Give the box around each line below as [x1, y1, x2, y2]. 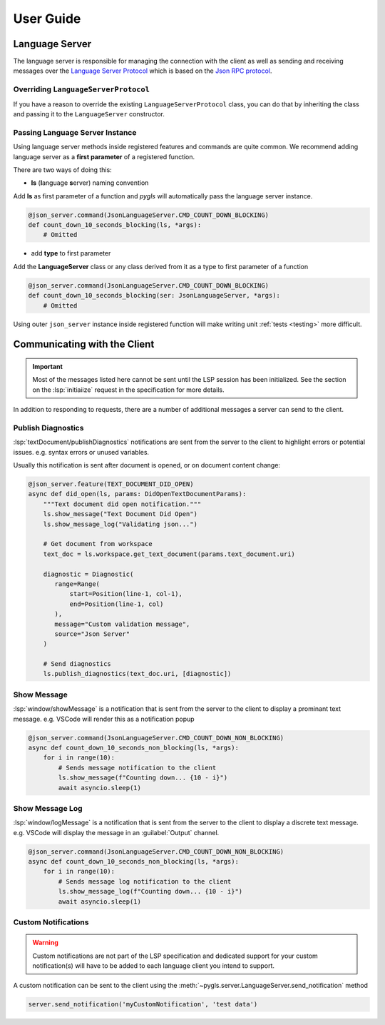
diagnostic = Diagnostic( [43, 570, 134, 578]
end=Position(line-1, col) [69, 600, 164, 608]
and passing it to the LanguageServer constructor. [13, 109, 165, 118]
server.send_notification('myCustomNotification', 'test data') [28, 1000, 258, 1009]
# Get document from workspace [43, 540, 153, 548]
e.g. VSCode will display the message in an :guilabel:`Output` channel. [13, 828, 220, 837]
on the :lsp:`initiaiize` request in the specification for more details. [32, 385, 225, 394]
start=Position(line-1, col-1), [69, 590, 183, 598]
